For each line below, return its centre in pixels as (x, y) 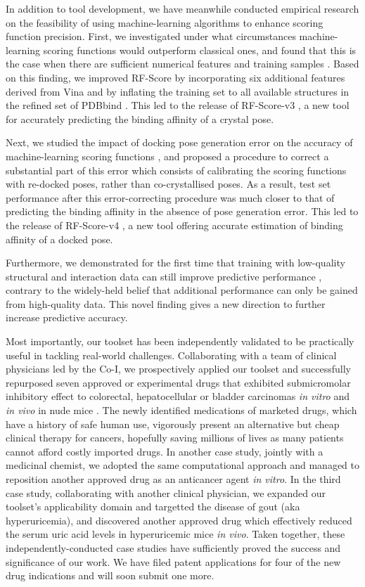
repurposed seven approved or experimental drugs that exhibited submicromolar (178, 382)
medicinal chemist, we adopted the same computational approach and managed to (183, 465)
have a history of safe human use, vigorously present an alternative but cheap (173, 424)
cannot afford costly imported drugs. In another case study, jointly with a (165, 451)
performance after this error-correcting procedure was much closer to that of (170, 197)
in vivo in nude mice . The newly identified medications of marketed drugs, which (181, 410)
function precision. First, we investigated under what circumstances (151, 36)
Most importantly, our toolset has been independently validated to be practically (180, 341)
